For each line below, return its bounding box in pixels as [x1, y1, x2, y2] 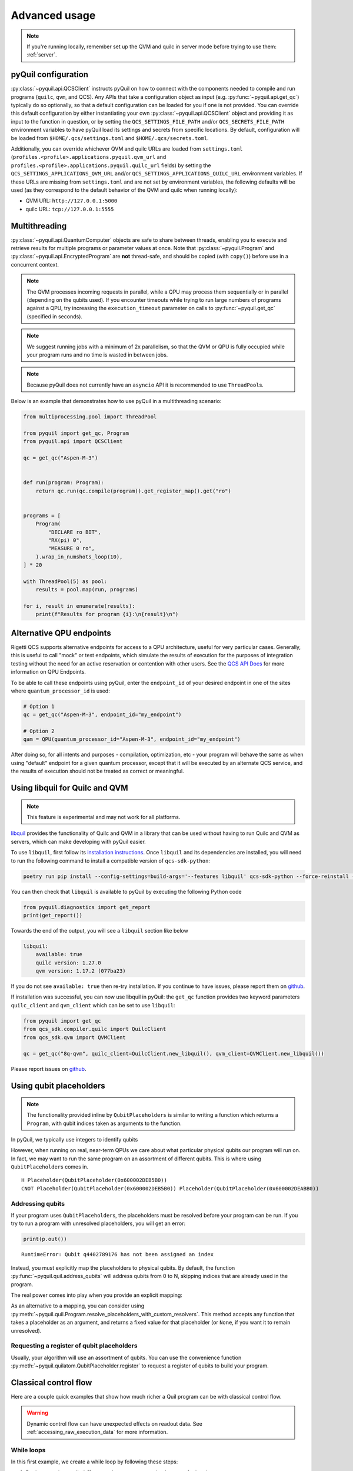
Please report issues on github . [11, 1066, 86, 1073]
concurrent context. [11, 261, 59, 268]
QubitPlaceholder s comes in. [11, 1163, 89, 1170]
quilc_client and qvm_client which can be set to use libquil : [11, 1001, 175, 1009]
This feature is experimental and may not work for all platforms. [26, 814, 181, 820]
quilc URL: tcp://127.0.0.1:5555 [25, 205, 114, 212]
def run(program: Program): [23, 480, 104, 486]
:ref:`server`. [26, 51, 57, 58]
